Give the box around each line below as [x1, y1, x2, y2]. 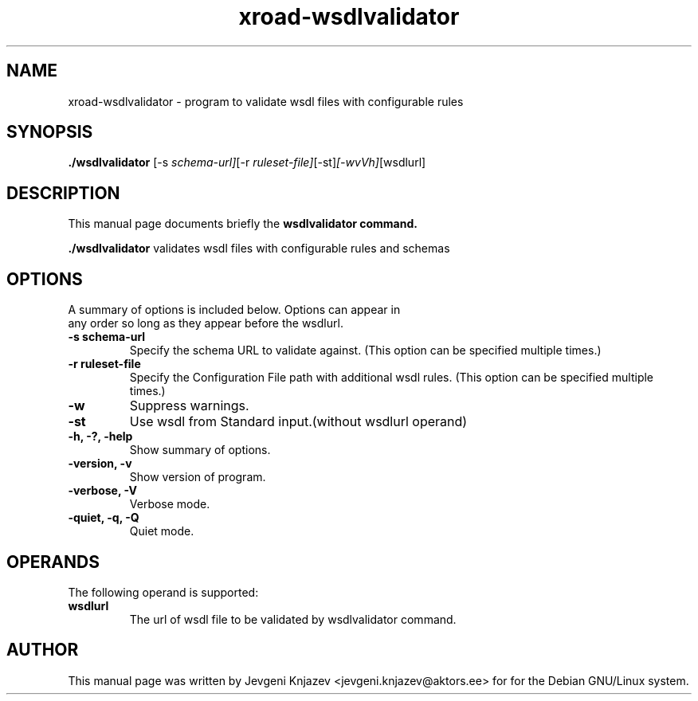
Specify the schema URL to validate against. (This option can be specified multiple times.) [129, 343, 602, 358]
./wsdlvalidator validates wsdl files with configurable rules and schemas [68, 241, 450, 256]
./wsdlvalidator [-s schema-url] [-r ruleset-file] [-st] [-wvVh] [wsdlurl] [68, 155, 426, 170]
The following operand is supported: [68, 585, 259, 599]
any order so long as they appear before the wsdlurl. [68, 316, 343, 331]
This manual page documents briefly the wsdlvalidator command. [68, 217, 418, 231]
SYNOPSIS [6, 122, 93, 143]
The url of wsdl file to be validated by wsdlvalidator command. [129, 612, 457, 626]
